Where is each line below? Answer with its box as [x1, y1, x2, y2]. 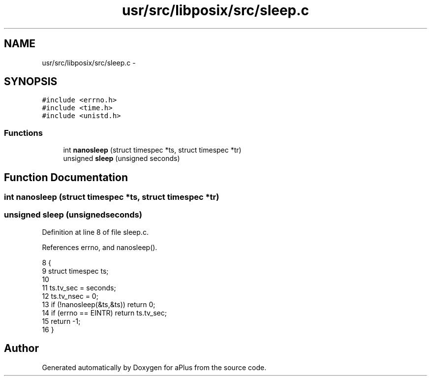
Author [4, 342, 39, 355]
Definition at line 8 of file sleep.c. [42, 227, 149, 236]
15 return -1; [42, 317, 81, 325]
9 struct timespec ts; [42, 266, 109, 275]
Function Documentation [4, 171, 128, 184]
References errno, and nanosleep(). [42, 243, 157, 252]
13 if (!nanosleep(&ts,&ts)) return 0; [42, 300, 155, 309]
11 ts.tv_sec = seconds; [42, 283, 116, 292]
